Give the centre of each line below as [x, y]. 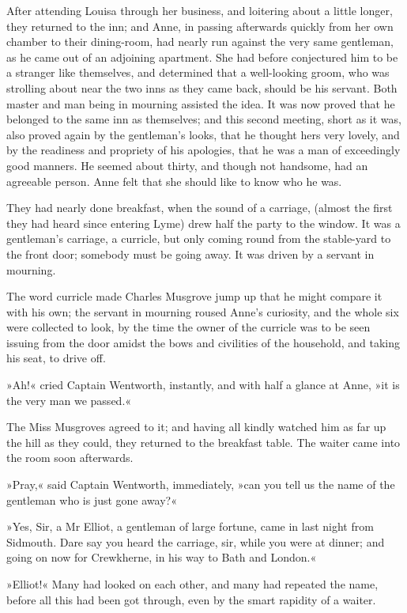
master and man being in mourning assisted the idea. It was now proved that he [201, 103]
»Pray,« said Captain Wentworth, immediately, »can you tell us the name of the [201, 484]
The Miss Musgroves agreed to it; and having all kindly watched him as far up [196, 427]
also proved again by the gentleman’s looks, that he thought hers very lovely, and [203, 134]
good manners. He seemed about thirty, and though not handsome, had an [187, 165]
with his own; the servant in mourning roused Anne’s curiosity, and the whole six [203, 311]
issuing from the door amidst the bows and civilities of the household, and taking [203, 342]
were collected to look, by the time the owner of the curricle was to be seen [188, 327]
